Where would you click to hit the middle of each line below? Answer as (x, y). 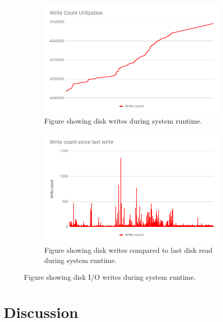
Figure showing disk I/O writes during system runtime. (110, 277)
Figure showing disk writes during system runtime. (123, 121)
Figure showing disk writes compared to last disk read (129, 250)
